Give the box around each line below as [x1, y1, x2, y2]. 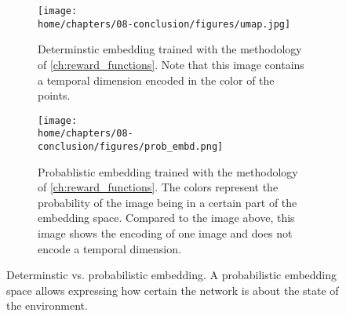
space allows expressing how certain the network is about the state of [6, 281, 339, 298]
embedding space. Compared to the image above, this [38, 209, 295, 226]
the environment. [6, 297, 88, 314]
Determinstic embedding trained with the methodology [38, 41, 302, 57]
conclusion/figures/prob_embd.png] [38, 141, 224, 152]
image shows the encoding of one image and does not [38, 225, 293, 242]
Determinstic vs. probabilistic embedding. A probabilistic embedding [6, 267, 337, 283]
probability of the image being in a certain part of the [38, 194, 297, 210]
